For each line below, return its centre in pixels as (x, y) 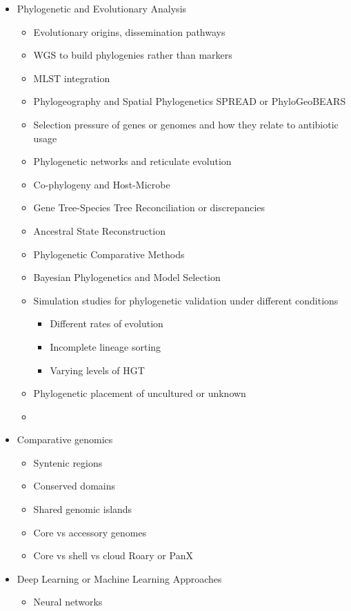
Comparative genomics (65, 439)
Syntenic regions (68, 462)
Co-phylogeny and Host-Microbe (102, 184)
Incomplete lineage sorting (106, 346)
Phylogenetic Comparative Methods (109, 254)
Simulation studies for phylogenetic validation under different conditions (186, 300)
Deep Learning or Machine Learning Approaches (119, 578)
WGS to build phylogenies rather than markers (133, 55)
